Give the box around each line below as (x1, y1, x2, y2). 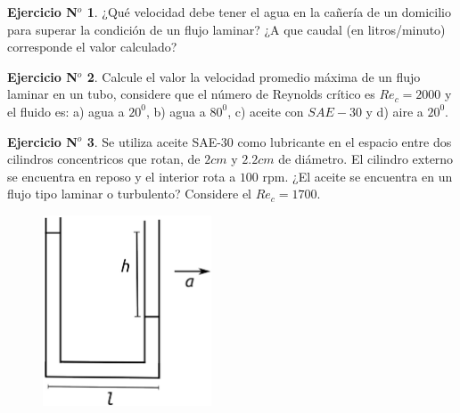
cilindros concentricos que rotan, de (7, 150, 201, 168)
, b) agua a (145, 101, 206, 120)
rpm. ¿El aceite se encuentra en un (262, 166, 453, 185)
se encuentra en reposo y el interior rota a (7, 166, 236, 185)
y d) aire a (366, 101, 423, 120)
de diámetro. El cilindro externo (278, 150, 454, 168)
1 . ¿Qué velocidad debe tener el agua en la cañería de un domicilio (86, 3, 451, 20)
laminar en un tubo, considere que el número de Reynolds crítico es (7, 85, 375, 103)
